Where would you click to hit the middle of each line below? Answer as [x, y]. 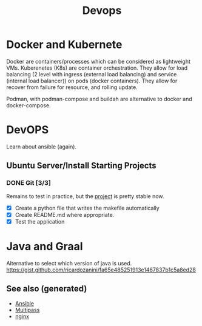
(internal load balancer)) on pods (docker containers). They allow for [92, 81]
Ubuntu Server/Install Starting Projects [81, 166]
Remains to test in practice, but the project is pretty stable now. [85, 196]
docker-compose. [29, 105]
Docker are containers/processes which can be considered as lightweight [99, 61]
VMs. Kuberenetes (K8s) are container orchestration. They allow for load [97, 68]
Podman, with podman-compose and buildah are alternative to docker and [99, 99]
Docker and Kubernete [64, 45]
